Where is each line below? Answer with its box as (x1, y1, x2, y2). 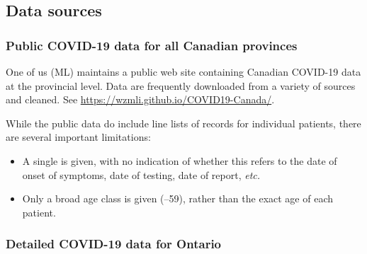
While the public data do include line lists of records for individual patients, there (6, 115, 361, 130)
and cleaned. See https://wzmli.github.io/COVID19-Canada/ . (6, 92, 275, 107)
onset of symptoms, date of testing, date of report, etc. (22, 167, 261, 182)
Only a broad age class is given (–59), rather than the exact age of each (22, 191, 333, 206)
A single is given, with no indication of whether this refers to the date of (22, 153, 337, 168)
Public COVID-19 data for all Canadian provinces (6, 36, 298, 54)
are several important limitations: (6, 129, 151, 144)
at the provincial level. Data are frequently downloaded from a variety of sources (6, 78, 356, 93)
